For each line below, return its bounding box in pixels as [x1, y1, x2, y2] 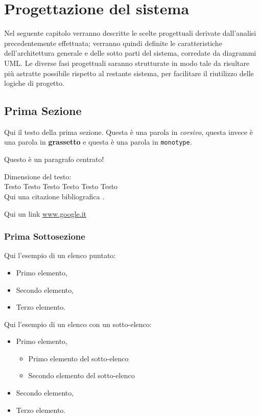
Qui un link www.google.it [4, 208, 87, 219]
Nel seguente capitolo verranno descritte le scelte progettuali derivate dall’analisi [4, 28, 256, 38]
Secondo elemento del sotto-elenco [28, 370, 135, 381]
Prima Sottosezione [4, 230, 85, 243]
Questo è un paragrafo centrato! [4, 154, 104, 165]
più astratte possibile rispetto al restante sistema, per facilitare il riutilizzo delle [4, 67, 254, 78]
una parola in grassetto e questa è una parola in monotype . [4, 136, 192, 147]
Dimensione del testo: [4, 171, 72, 181]
